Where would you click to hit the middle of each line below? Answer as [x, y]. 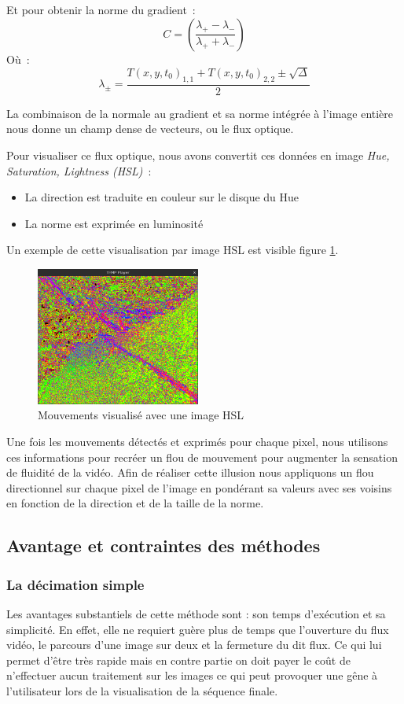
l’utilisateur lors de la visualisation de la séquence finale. [142, 690]
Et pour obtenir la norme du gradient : [101, 9]
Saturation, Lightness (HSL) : [79, 170]
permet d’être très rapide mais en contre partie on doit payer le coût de [178, 660]
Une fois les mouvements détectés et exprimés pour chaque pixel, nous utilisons [197, 441]
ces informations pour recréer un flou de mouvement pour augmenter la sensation [202, 457]
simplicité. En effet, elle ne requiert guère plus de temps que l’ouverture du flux [198, 629]
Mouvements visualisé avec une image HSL [141, 415]
